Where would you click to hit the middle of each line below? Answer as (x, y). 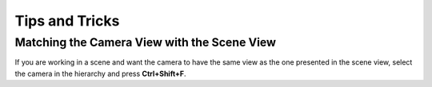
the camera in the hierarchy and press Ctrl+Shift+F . (101, 73)
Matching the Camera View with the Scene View (145, 42)
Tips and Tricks (67, 21)
